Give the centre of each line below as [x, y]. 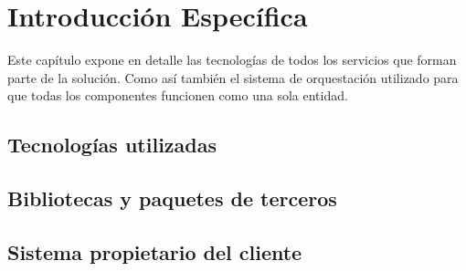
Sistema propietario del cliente [155, 251]
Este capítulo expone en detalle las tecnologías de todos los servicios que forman [232, 60]
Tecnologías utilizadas [112, 145]
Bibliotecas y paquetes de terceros [172, 198]
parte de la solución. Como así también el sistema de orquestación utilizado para [233, 77]
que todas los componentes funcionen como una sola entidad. [178, 95]
